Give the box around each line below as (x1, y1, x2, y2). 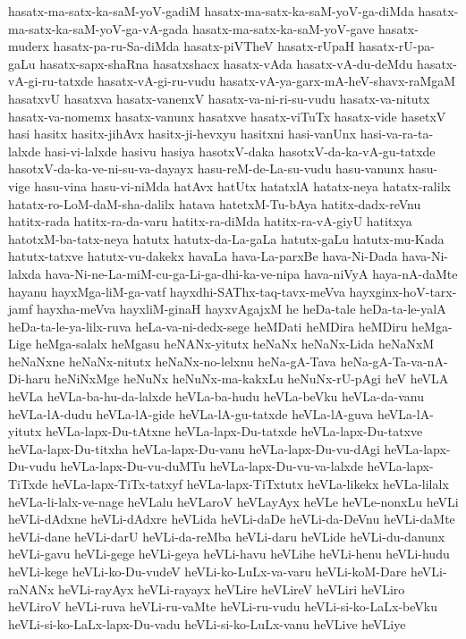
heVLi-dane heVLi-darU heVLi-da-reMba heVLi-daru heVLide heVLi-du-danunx (8, 526, 445, 545)
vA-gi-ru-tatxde (8, 71, 94, 90)
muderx (8, 37, 49, 55)
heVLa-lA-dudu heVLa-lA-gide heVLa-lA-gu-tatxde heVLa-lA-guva (8, 404, 374, 423)
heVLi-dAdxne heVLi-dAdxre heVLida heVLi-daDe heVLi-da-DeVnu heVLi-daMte (8, 509, 455, 528)
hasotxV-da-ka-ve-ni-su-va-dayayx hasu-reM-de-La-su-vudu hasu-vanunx (8, 159, 404, 178)
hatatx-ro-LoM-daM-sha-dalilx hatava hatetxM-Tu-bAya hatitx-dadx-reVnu (8, 194, 421, 213)
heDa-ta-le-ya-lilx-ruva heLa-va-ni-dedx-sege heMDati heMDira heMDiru (8, 316, 408, 335)
